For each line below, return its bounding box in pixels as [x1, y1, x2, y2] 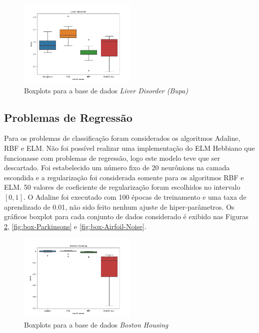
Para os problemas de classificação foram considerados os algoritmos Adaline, [4, 133, 240, 143]
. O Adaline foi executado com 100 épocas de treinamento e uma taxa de [23, 191, 246, 202]
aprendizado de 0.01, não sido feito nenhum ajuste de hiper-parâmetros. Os [4, 201, 234, 212]
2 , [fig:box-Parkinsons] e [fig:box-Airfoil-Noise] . [4, 221, 146, 231]
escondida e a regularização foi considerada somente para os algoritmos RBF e [4, 172, 244, 182]
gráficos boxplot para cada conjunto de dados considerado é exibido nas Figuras [4, 211, 248, 222]
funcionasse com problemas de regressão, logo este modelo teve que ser [4, 152, 220, 163]
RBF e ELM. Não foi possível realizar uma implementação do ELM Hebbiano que [4, 142, 255, 153]
